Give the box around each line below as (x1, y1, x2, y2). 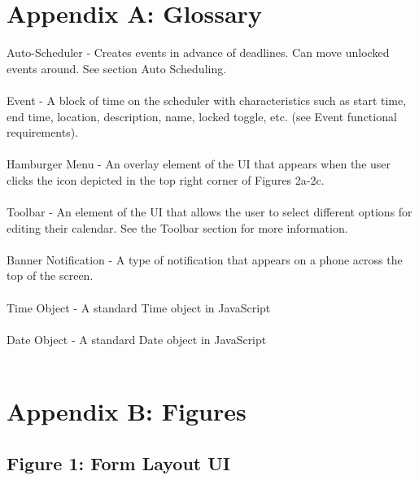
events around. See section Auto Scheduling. (7, 59, 227, 76)
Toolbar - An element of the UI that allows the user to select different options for (7, 203, 412, 220)
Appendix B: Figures (7, 395, 247, 428)
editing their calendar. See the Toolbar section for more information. (7, 219, 348, 236)
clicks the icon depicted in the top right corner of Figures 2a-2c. (7, 171, 325, 188)
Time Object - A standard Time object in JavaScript (7, 299, 271, 316)
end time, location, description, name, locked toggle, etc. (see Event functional (7, 107, 397, 124)
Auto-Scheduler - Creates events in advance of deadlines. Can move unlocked (7, 44, 390, 61)
